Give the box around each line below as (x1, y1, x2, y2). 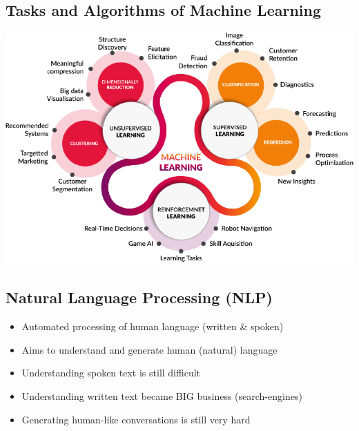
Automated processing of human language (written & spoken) (21, 319, 284, 334)
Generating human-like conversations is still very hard (21, 412, 251, 426)
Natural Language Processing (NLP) (6, 287, 273, 308)
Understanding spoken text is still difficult (21, 365, 200, 380)
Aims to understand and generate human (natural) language (21, 342, 278, 356)
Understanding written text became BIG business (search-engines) (21, 388, 302, 403)
